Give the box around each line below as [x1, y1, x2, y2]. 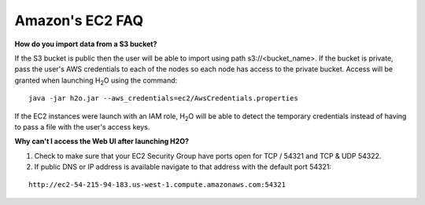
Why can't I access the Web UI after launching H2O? [14, 137, 189, 146]
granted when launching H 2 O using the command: [14, 75, 178, 86]
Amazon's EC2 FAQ [14, 12, 144, 29]
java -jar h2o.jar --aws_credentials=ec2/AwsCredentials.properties [28, 94, 298, 103]
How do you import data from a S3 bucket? [14, 39, 157, 49]
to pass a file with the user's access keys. [14, 122, 150, 131]
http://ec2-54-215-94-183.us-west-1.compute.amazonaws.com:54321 [28, 181, 286, 189]
